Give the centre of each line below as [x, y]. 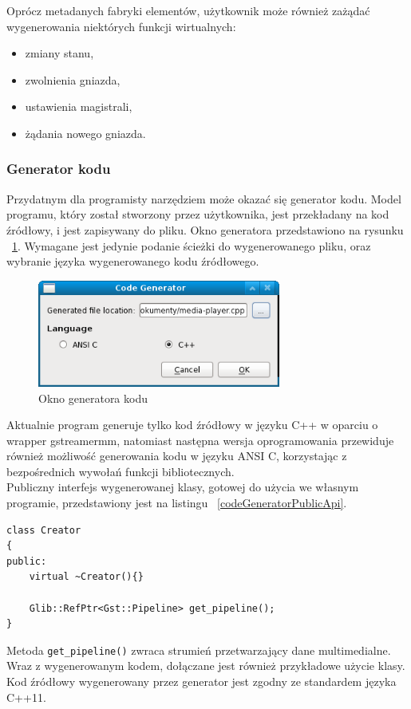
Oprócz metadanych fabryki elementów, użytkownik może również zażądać [188, 10]
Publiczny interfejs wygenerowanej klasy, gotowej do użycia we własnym [183, 487]
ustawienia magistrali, [79, 106]
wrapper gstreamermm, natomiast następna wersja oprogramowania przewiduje [200, 440]
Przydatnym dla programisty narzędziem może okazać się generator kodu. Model [204, 198]
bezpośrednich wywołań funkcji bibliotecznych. [121, 471]
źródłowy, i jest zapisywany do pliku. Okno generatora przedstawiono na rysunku [205, 229]
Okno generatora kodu [93, 398]
